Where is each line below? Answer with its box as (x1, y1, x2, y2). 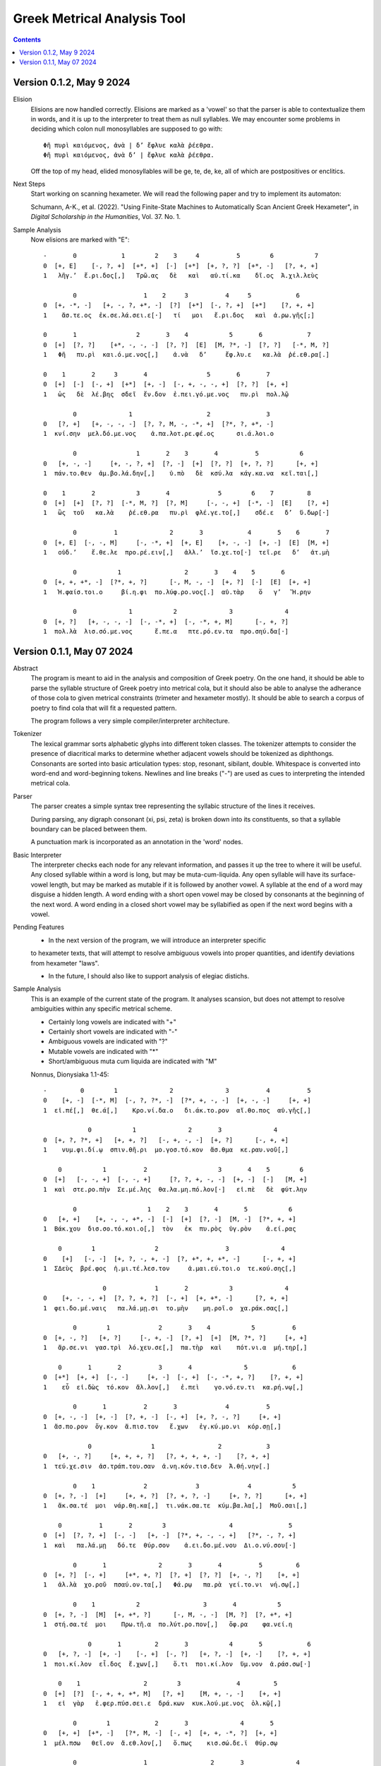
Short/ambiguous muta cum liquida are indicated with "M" (48, 1057, 217, 1066)
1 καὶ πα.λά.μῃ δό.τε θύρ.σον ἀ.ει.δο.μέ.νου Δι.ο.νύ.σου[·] (43, 1541, 296, 1549)
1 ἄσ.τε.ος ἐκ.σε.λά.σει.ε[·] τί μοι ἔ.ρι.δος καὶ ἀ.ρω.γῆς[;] (43, 311, 315, 319)
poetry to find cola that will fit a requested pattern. (30, 704, 177, 712)
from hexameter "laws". (30, 959, 99, 967)
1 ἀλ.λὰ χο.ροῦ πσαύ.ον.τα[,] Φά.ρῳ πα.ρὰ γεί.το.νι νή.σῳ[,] (43, 1581, 300, 1589)
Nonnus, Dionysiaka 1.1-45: (30, 1070, 109, 1079)
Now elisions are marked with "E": (30, 235, 130, 244)
